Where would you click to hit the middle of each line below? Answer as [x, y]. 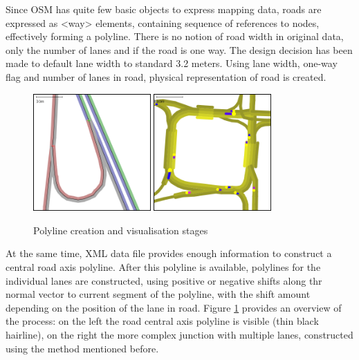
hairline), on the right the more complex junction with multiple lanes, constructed [179, 334]
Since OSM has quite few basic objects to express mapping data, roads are [164, 9]
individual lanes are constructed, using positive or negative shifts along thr [164, 280]
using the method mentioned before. [82, 348]
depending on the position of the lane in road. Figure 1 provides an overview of [174, 307]
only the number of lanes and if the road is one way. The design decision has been [179, 49]
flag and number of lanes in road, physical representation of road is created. [166, 76]
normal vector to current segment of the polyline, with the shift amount [158, 294]
